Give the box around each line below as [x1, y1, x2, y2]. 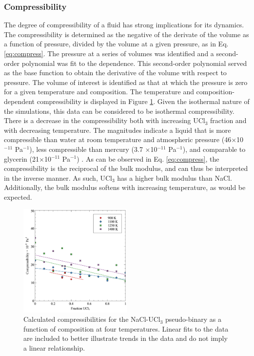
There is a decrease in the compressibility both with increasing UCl [4, 115, 205, 126]
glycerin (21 [4, 153, 39, 164]
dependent [4, 96, 35, 106]
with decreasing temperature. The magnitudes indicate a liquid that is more [4, 125, 231, 135]
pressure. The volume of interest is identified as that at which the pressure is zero [4, 77, 248, 87]
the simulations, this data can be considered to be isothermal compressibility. [4, 105, 234, 116]
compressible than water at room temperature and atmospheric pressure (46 [4, 134, 232, 145]
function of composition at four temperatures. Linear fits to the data [23, 323, 229, 334]
